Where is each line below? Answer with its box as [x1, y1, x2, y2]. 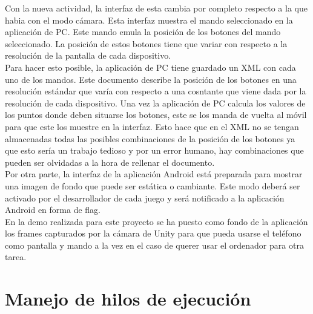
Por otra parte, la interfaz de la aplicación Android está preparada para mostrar [5, 168, 303, 180]
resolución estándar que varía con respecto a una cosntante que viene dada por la [5, 85, 306, 97]
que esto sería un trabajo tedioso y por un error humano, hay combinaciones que [5, 144, 304, 157]
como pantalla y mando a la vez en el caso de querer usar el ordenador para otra [5, 238, 304, 251]
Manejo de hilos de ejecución [5, 286, 251, 311]
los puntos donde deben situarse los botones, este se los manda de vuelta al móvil [5, 108, 307, 121]
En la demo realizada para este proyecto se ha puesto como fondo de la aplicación [5, 215, 308, 227]
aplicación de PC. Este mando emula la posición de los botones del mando [5, 25, 281, 38]
